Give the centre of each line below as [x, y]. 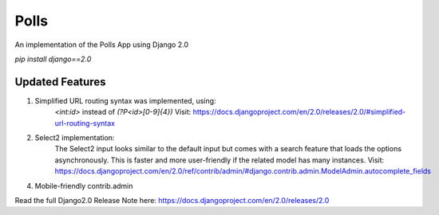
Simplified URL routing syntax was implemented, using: [125, 100]
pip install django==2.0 [53, 59]
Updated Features [60, 82]
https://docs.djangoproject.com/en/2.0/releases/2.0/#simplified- [299, 112]
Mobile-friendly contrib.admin [84, 186]
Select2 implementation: [75, 138]
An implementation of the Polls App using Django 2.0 [102, 45]
